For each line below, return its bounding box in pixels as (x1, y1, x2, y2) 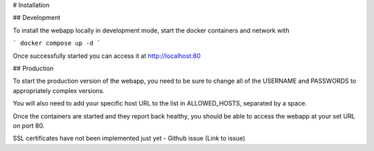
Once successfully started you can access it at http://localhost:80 (12, 52, 201, 60)
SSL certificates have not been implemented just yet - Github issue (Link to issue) (12, 134, 246, 143)
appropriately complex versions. (12, 86, 105, 94)
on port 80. (12, 121, 45, 130)
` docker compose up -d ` (12, 39, 101, 48)
